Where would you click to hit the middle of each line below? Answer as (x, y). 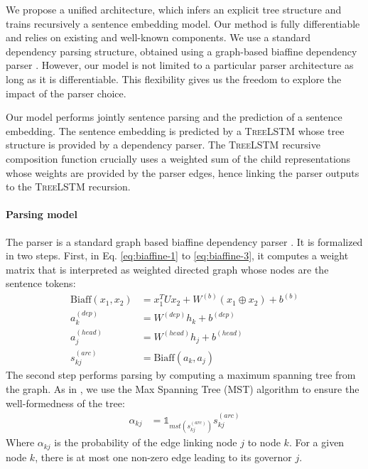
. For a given (316, 442)
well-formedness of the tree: (65, 403)
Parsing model (42, 214)
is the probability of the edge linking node (146, 442)
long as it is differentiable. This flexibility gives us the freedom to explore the (174, 79)
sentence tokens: (41, 283)
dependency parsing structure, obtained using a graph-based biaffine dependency (182, 51)
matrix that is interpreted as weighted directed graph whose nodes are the (167, 269)
